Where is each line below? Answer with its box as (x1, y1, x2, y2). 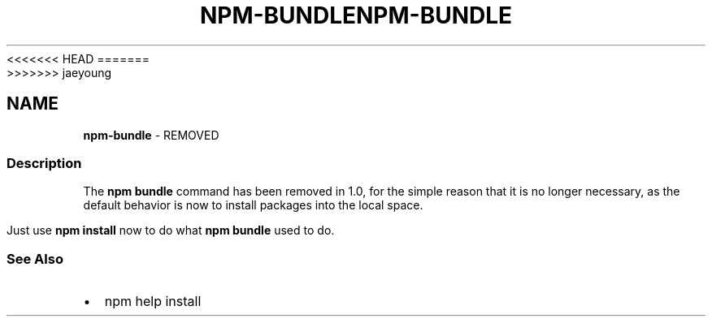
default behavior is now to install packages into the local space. (83, 198, 423, 213)
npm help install (104, 293, 202, 310)
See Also (7, 250, 63, 267)
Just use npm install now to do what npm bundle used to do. (7, 223, 335, 238)
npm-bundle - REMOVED (83, 127, 219, 142)
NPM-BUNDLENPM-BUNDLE (199, 2, 513, 29)
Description (7, 154, 82, 171)
